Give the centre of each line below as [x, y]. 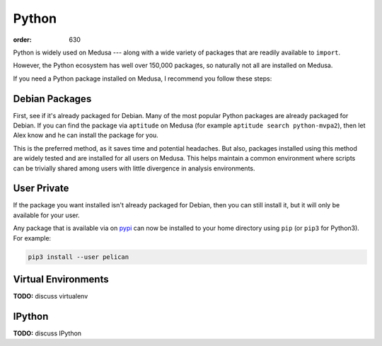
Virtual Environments [61, 279]
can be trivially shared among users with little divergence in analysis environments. [134, 168]
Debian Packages [52, 99]
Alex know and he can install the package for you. [86, 135]
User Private [41, 189]
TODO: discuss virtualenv [51, 296]
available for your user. [47, 215]
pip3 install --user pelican [79, 257]
